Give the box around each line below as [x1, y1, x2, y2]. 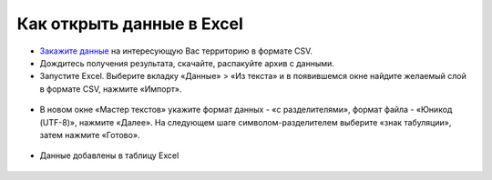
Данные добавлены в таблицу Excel [39, 150, 179, 161]
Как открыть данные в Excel [16, 14, 243, 34]
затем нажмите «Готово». [39, 129, 140, 140]
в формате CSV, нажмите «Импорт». [39, 83, 182, 95]
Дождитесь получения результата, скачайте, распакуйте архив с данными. [39, 57, 334, 68]
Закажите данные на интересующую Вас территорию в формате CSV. [39, 45, 313, 56]
